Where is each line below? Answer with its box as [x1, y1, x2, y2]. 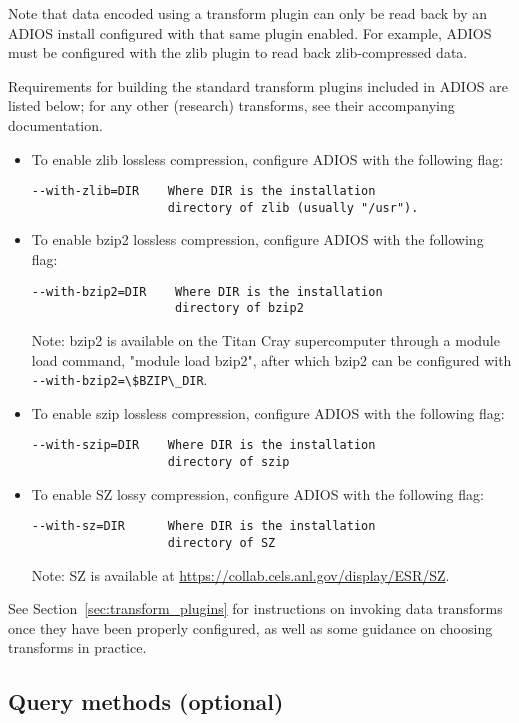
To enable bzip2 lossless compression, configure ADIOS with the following [31, 229, 484, 250]
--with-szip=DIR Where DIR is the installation [31, 438, 376, 453]
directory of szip [167, 455, 290, 470]
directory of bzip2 [174, 301, 304, 316]
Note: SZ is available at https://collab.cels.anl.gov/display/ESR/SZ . [31, 564, 450, 585]
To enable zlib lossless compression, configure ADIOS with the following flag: [31, 148, 504, 169]
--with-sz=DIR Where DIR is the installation [31, 519, 376, 534]
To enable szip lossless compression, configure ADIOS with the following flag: [31, 402, 505, 423]
